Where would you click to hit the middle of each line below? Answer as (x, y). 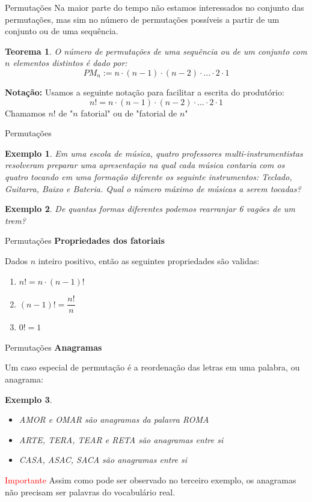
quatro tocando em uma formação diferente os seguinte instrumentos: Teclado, (148, 176)
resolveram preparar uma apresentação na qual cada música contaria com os (145, 165)
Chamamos (25, 113)
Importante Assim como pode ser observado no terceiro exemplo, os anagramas (151, 479)
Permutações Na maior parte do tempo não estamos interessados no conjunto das (154, 7)
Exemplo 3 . (29, 399)
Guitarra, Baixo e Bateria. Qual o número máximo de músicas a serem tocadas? (153, 188)
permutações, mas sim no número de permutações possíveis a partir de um (142, 19)
